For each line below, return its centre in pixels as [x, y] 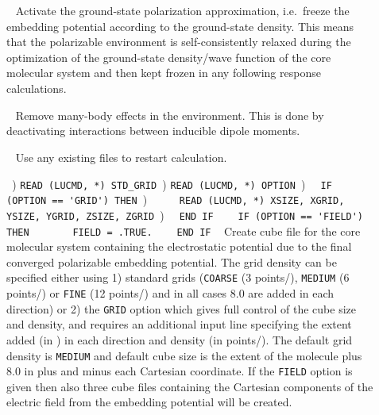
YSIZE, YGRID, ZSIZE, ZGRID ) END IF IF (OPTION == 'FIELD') [185, 215]
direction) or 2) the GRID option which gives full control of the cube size [181, 308]
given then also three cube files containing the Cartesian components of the [190, 386]
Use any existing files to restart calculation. [121, 157]
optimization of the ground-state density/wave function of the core [169, 57]
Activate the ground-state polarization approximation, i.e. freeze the [182, 10]
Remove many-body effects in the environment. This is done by [170, 115]
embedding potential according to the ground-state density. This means [180, 26]
